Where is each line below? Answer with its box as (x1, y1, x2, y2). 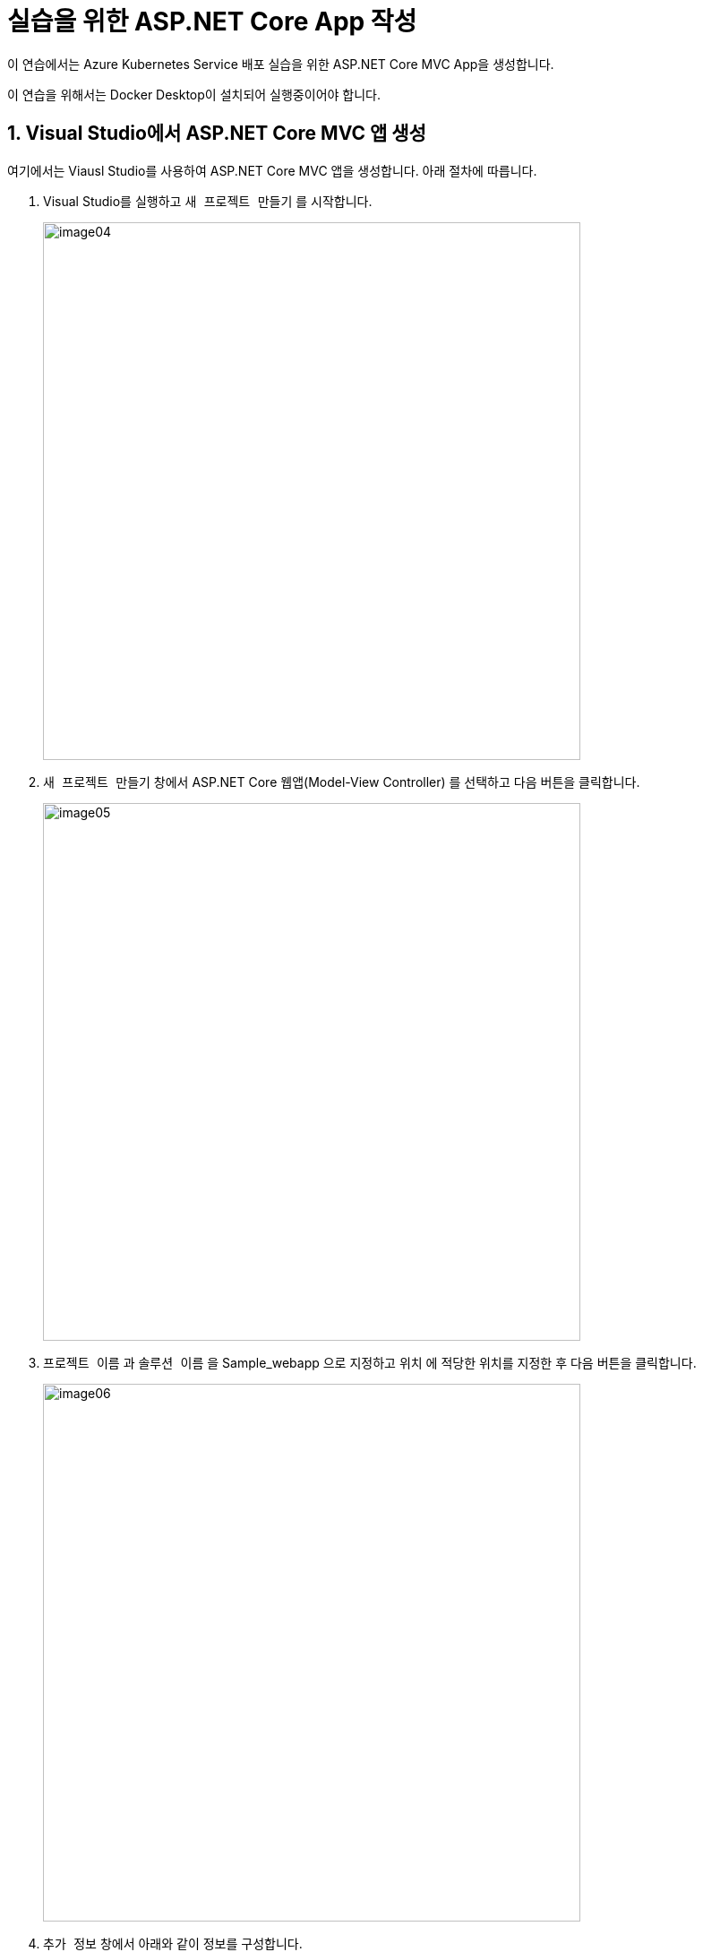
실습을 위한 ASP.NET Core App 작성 (7, 6, 417, 37)
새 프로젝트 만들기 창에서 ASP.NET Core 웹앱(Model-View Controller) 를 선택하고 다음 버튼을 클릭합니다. (43, 773, 640, 790)
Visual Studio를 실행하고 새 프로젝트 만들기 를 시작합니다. (43, 193, 373, 209)
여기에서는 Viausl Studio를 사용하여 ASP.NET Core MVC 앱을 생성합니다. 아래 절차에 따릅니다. (7, 162, 537, 178)
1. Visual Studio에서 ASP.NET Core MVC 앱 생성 (7, 122, 426, 145)
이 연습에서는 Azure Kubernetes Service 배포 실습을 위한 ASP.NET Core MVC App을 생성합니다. (7, 56, 554, 72)
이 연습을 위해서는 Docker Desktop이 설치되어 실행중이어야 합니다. (7, 86, 382, 102)
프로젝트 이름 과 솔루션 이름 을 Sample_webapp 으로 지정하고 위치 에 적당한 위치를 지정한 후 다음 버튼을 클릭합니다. (43, 1354, 697, 1370)
